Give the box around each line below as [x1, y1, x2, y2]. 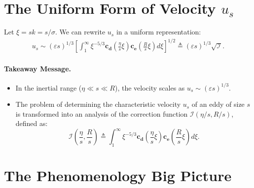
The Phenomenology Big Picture [4, 165, 232, 186]
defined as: [15, 118, 48, 128]
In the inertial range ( [15, 82, 82, 93]
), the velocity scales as [114, 82, 185, 93]
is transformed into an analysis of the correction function [15, 108, 188, 119]
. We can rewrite [55, 27, 106, 37]
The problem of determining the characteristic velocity [15, 99, 181, 109]
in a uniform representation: [116, 27, 201, 37]
